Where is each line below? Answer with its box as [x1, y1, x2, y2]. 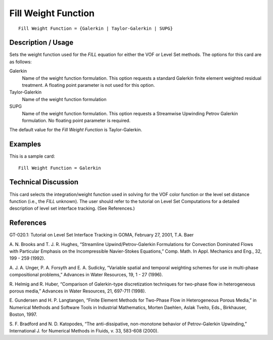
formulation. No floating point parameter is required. [22, 117, 131, 123]
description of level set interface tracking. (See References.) [9, 205, 135, 212]
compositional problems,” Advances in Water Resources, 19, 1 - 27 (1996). [9, 272, 163, 278]
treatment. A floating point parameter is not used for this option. [22, 82, 155, 88]
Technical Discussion [9, 178, 78, 186]
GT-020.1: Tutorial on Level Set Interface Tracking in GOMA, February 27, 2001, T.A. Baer [9, 232, 194, 238]
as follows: [9, 59, 32, 65]
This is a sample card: [9, 153, 55, 159]
